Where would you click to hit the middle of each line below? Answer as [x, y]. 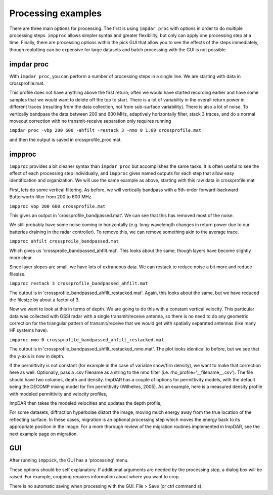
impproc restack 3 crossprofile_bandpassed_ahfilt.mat [79, 284]
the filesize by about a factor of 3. [44, 300]
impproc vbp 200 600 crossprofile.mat [57, 206]
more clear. [21, 257]
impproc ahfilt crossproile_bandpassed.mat [64, 241]
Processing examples [56, 13]
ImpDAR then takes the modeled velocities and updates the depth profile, [85, 403]
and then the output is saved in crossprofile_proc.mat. [66, 139]
